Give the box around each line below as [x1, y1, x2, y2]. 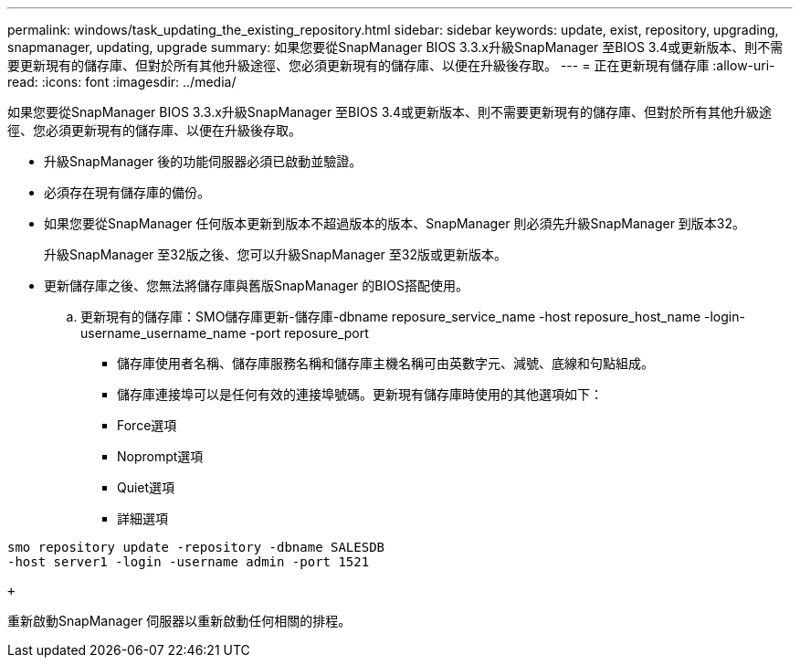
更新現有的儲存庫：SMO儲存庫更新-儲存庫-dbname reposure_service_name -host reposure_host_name [80, 309, 701, 324]
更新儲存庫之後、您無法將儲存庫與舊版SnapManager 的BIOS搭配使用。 [44, 278, 468, 293]
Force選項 [117, 417, 177, 433]
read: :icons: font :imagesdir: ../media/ [7, 74, 237, 90]
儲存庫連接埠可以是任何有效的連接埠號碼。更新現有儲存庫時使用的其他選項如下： [117, 386, 603, 402]
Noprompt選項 [117, 449, 204, 464]
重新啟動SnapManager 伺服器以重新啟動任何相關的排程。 [7, 613, 352, 628]
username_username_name [80, 325, 247, 341]
